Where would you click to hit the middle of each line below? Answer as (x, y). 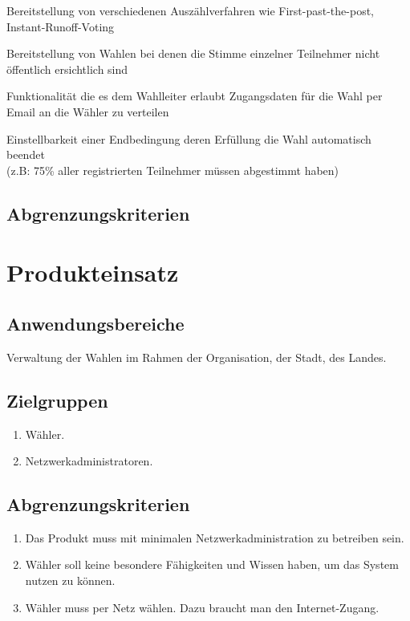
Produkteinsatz (93, 272)
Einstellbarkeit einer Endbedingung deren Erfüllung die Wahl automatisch (189, 138)
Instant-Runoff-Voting (61, 26)
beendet (26, 154)
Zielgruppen (57, 400)
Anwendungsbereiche (95, 323)
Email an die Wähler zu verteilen (88, 111)
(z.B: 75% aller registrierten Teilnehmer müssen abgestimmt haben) (173, 170)
